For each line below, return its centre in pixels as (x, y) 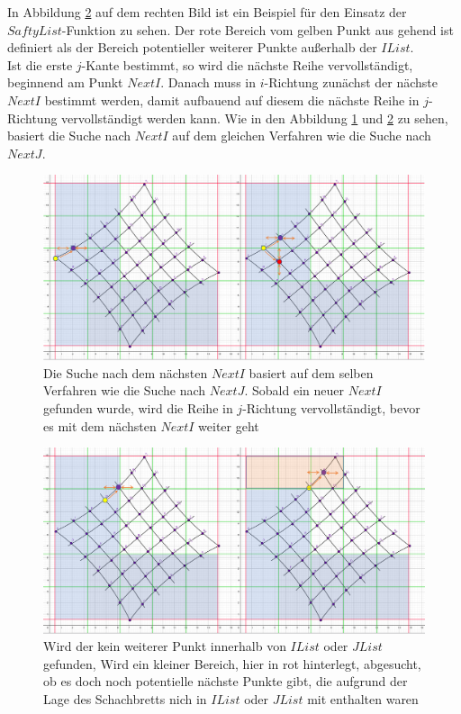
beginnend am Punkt (65, 82)
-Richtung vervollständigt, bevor (331, 407)
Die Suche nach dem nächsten (126, 372)
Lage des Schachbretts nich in (125, 699)
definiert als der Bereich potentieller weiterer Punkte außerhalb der (192, 47)
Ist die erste (40, 64)
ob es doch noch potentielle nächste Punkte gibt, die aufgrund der (226, 681)
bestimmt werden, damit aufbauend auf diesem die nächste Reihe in (232, 99)
